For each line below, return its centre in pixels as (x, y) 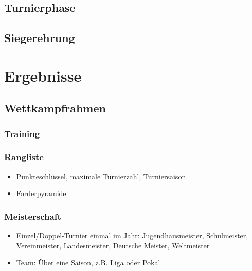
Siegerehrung (40, 38)
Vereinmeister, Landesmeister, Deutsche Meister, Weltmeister (113, 245)
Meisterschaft (33, 216)
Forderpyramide (41, 193)
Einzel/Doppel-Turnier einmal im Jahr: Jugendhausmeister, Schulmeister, (132, 235)
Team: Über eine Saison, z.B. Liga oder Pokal (88, 263)
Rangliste (24, 157)
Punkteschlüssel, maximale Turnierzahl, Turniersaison (101, 176)
